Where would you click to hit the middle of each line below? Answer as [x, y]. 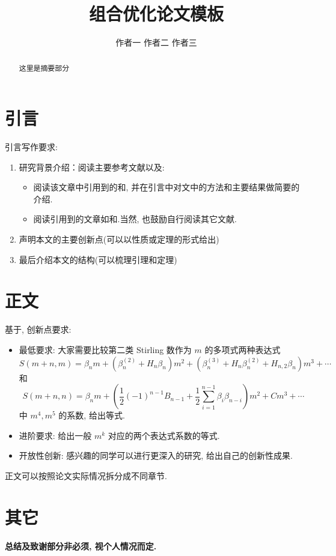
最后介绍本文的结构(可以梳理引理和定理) [98, 259]
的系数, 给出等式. [92, 415]
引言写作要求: [31, 147]
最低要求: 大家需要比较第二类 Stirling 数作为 [105, 349]
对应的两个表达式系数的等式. [164, 435]
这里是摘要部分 [44, 68]
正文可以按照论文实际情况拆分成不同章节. [86, 475]
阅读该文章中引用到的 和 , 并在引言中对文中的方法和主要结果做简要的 [166, 187]
